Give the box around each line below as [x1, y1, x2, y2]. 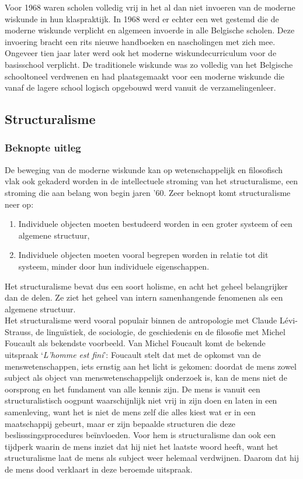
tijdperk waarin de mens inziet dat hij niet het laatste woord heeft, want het [5, 440, 278, 452]
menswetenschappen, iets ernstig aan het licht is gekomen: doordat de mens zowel [5, 360, 297, 372]
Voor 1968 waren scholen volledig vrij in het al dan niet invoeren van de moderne [5, 1, 295, 13]
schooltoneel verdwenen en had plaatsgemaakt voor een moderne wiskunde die [5, 70, 285, 82]
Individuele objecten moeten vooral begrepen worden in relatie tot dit [18, 249, 269, 261]
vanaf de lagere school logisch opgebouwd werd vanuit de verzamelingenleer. [5, 81, 276, 94]
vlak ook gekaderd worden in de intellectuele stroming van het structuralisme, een [5, 175, 298, 187]
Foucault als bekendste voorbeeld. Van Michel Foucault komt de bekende [5, 337, 266, 349]
